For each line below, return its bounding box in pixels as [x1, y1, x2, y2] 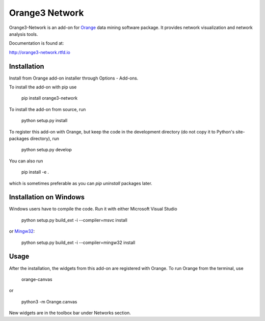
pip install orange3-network [21, 95, 78, 101]
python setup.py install [21, 118, 68, 124]
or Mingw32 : [9, 228, 35, 234]
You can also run [9, 158, 44, 164]
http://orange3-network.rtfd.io [9, 49, 71, 55]
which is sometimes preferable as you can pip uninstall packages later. [9, 180, 152, 186]
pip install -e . [21, 169, 49, 175]
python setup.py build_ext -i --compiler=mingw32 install [21, 240, 135, 245]
